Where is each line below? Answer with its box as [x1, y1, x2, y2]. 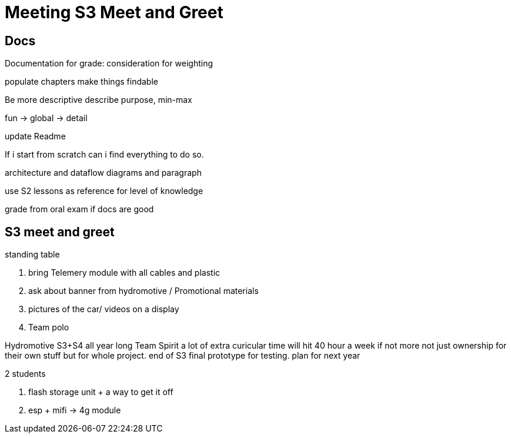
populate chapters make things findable [5, 76, 158, 87]
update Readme [5, 131, 66, 142]
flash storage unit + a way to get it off [28, 387, 173, 397]
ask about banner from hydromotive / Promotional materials [28, 286, 259, 296]
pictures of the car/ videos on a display [28, 304, 179, 315]
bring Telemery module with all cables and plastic [28, 268, 221, 278]
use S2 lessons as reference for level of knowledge [5, 186, 203, 196]
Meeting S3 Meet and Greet [5, 2, 223, 22]
